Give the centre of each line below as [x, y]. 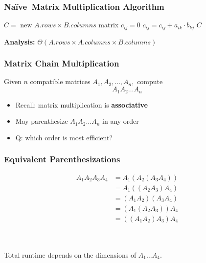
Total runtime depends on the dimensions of [70, 254]
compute [150, 81]
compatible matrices [60, 81]
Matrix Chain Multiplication [62, 63]
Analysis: [20, 41]
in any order [121, 121]
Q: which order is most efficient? [64, 137]
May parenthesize [42, 121]
